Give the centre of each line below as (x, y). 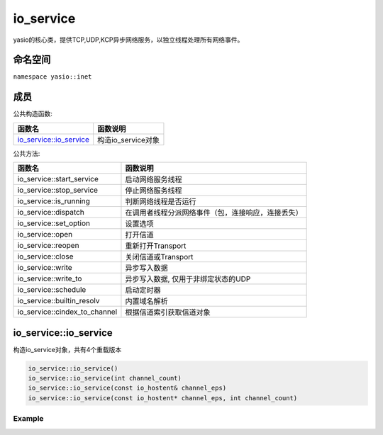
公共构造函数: (33, 114)
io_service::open (45, 235)
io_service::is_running (54, 201)
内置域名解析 (146, 301)
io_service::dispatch (51, 213)
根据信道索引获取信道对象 (168, 312)
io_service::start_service (58, 179)
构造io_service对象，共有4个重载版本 (67, 349)
